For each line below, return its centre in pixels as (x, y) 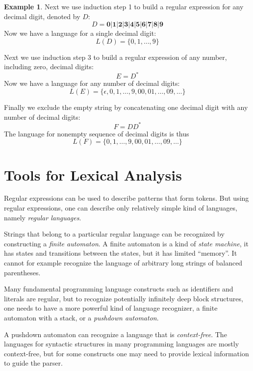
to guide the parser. (33, 363)
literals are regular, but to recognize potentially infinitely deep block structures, (124, 298)
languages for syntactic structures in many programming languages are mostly (122, 344)
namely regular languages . (43, 217)
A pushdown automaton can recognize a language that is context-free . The (115, 334)
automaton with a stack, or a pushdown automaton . (81, 318)
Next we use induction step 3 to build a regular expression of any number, (115, 57)
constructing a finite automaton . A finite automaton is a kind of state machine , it (126, 243)
